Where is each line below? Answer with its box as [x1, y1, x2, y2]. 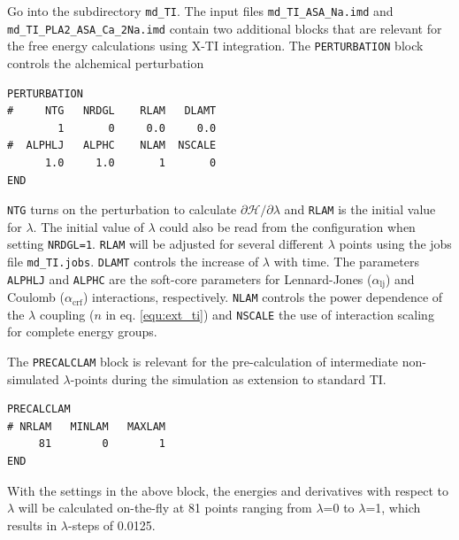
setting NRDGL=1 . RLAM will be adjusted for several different [7, 235, 324, 253]
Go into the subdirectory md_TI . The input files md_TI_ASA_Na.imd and [7, 2, 394, 19]
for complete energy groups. [7, 322, 157, 341]
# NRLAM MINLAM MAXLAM [7, 420, 165, 433]
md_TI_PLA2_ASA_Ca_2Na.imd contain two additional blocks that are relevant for [7, 19, 442, 37]
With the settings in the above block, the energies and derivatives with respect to [7, 481, 449, 499]
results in [7, 515, 57, 534]
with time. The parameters [273, 252, 419, 271]
